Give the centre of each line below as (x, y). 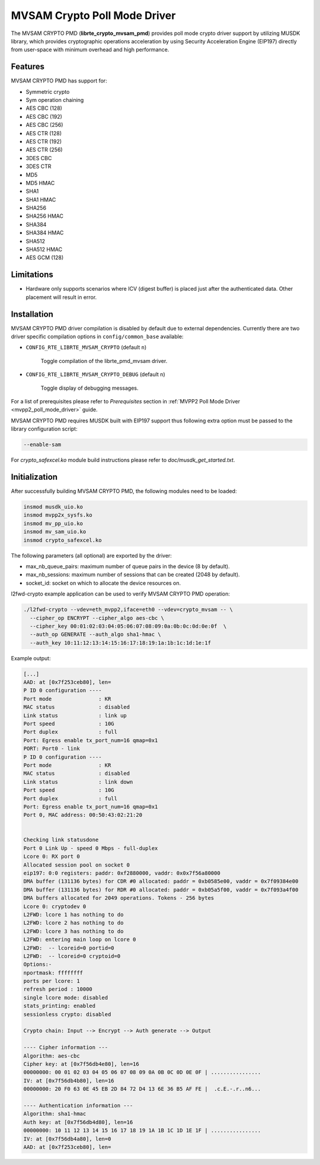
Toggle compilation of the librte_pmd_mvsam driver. (104, 361)
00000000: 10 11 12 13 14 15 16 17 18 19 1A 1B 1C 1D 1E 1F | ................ (142, 1131)
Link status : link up (75, 715)
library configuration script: (44, 429)
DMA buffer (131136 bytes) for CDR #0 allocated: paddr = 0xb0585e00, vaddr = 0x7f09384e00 (161, 881)
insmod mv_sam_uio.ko (55, 532)
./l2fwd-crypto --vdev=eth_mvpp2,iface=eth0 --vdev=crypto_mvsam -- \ (128, 610)
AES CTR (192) (44, 141)
